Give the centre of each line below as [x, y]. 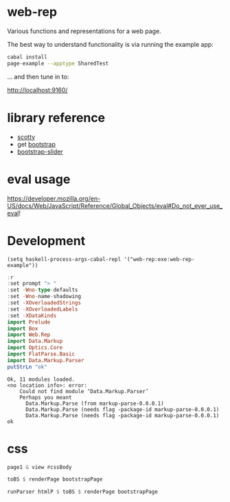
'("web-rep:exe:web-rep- [159, 259]
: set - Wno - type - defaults [43, 290]
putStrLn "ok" [27, 367]
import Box [23, 328]
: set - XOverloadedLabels [43, 309]
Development [46, 241]
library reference [56, 117]
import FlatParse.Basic [41, 354]
